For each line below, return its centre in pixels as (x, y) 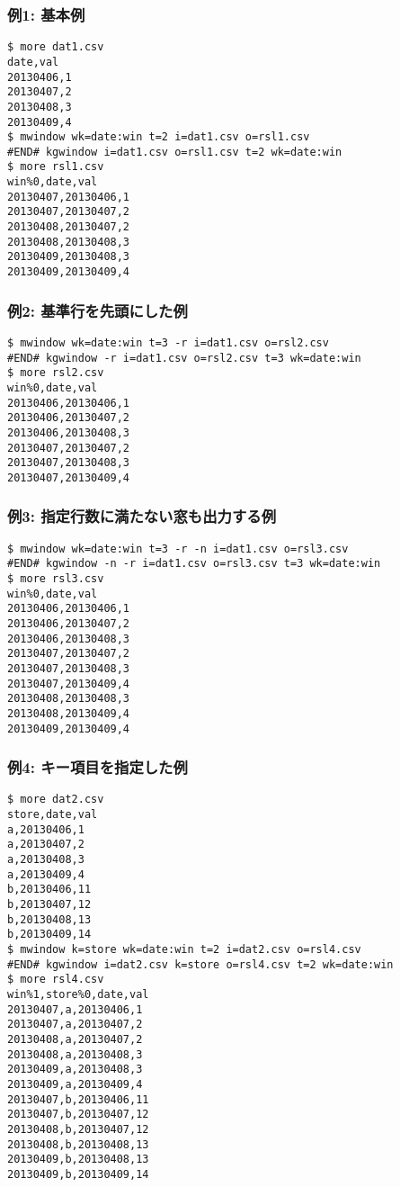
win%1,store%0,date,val (78, 994)
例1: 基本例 (46, 14)
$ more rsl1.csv (56, 167)
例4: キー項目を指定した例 (98, 767)
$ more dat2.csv (56, 800)
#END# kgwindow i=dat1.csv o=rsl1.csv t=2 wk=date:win (175, 152)
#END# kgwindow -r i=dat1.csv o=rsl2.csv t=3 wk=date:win (184, 358)
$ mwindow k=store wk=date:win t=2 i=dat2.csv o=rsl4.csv (184, 950)
